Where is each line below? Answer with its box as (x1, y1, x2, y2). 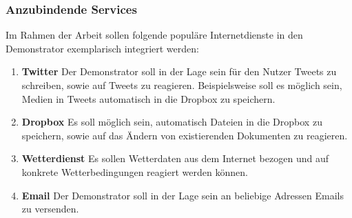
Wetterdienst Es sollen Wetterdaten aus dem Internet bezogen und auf (21, 151, 329, 166)
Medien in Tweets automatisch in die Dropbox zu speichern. (21, 91, 276, 106)
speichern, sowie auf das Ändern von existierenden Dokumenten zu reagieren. (21, 128, 348, 142)
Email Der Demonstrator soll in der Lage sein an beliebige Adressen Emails (21, 188, 344, 202)
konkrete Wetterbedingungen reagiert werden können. (21, 164, 248, 179)
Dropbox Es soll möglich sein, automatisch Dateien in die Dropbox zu (21, 115, 322, 129)
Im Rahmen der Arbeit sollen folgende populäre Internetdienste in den (6, 28, 303, 42)
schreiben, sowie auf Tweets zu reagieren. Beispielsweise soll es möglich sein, (21, 78, 342, 92)
